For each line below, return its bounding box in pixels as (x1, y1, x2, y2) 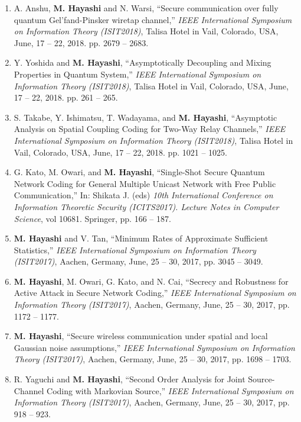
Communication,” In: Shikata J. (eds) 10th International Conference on (14, 189, 273, 201)
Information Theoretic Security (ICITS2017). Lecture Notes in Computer (14, 200, 279, 212)
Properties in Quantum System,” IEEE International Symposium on (14, 67, 261, 80)
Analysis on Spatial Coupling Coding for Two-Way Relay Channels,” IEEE (14, 123, 286, 135)
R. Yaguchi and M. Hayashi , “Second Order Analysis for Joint (14, 373, 246, 385)
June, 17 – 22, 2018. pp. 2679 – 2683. (14, 36, 149, 49)
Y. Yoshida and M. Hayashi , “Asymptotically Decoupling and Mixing (14, 56, 271, 69)
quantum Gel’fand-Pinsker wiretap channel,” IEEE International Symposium (14, 13, 292, 25)
